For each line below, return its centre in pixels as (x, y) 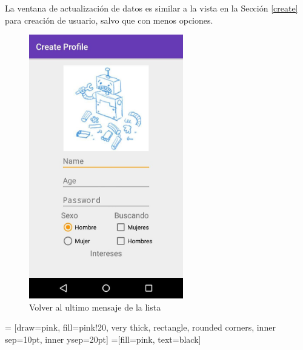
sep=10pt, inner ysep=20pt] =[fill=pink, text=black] (103, 339)
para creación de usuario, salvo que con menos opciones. (109, 20)
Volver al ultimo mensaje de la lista (95, 307)
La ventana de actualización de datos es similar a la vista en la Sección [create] (151, 8)
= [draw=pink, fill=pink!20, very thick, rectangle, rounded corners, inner (140, 327)
